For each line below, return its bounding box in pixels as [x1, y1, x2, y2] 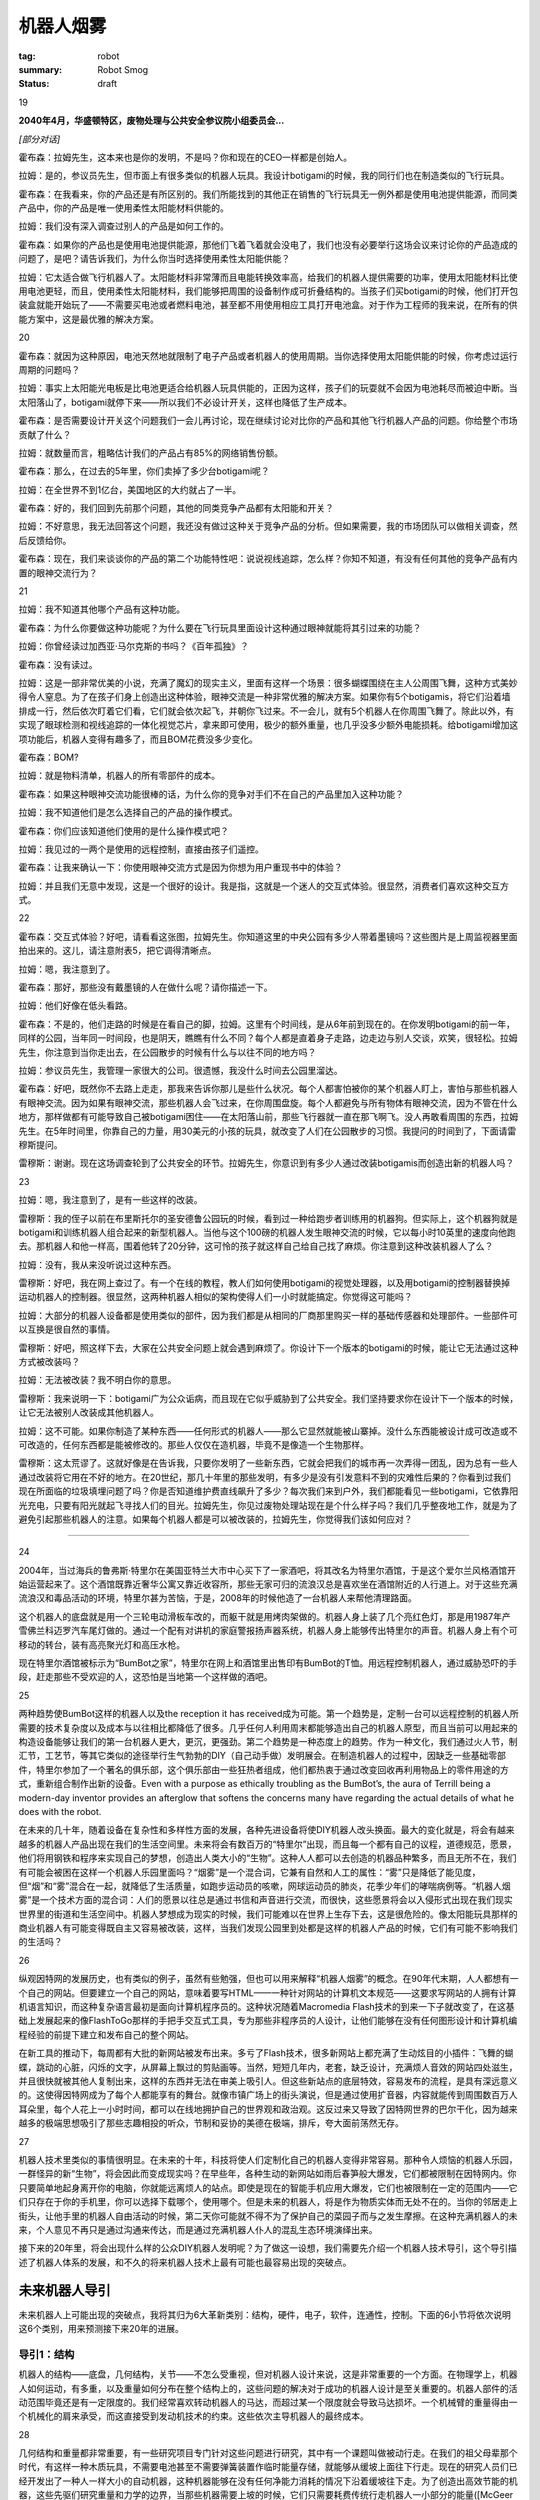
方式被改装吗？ [18, 1356, 80, 1368]
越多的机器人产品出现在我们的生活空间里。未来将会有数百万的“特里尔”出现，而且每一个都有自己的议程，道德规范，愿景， [18, 1838, 517, 1850]
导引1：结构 [18, 2347, 75, 2361]
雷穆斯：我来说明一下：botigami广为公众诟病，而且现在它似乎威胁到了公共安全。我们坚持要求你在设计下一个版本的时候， [18, 1392, 519, 1404]
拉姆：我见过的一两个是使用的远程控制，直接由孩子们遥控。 [18, 843, 264, 855]
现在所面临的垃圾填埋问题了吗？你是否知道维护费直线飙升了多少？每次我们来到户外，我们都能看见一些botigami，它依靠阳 [18, 1485, 519, 1497]
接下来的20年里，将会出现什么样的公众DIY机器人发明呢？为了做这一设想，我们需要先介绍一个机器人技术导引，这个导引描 [18, 2242, 517, 2254]
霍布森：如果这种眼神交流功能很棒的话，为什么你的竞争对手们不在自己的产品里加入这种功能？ [18, 788, 404, 800]
